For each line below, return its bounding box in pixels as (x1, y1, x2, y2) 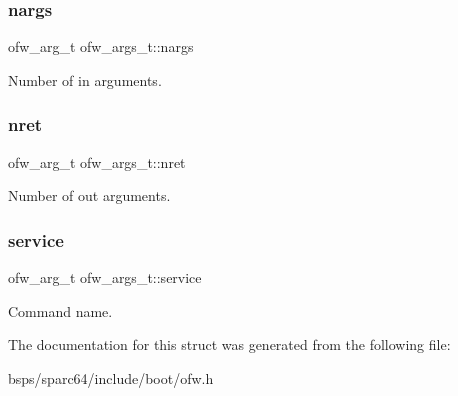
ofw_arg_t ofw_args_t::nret (8, 151, 186, 172)
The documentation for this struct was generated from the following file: (8, 334, 451, 355)
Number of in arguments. (8, 69, 162, 90)
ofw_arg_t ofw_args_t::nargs (8, 36, 194, 57)
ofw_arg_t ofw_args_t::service (8, 267, 202, 288)
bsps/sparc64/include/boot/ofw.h (8, 367, 214, 388)
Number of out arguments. (8, 185, 171, 206)
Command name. (8, 300, 113, 321)
